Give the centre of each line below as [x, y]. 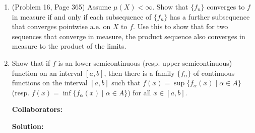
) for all [139, 92]
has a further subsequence [210, 16]
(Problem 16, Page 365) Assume [61, 7]
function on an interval [47, 73]
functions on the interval [50, 83]
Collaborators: [37, 109]
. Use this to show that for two [181, 26]
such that [126, 83]
